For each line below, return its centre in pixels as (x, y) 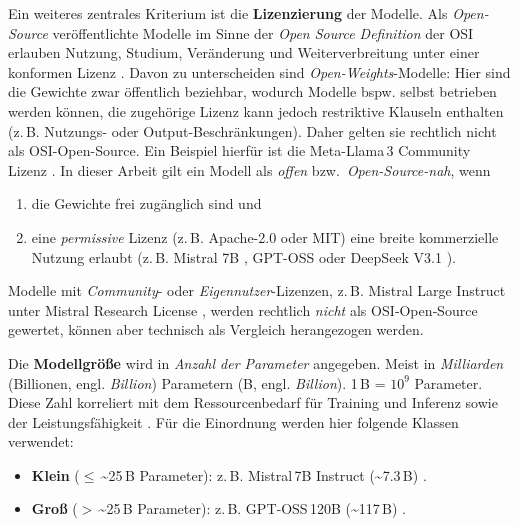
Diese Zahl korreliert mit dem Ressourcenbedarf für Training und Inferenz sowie (253, 402)
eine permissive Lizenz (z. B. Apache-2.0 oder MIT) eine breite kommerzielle (265, 236)
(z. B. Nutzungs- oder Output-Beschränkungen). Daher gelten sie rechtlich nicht (252, 130)
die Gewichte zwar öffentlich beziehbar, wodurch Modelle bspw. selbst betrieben (252, 91)
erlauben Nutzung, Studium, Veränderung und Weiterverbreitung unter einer (244, 52)
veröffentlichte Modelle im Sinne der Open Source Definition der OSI (263, 32)
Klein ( (55, 474)
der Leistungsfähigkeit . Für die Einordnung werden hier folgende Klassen (233, 421)
